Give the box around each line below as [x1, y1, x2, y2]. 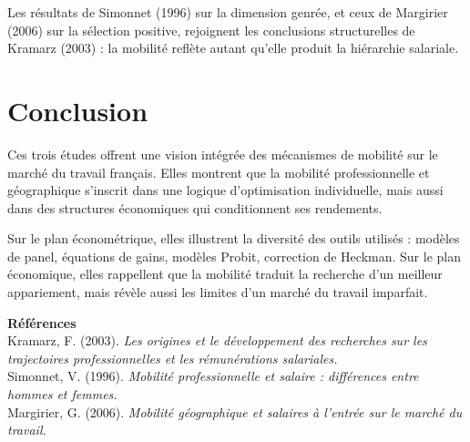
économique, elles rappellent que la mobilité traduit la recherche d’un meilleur [7, 264, 443, 283]
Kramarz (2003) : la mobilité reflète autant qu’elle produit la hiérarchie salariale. [7, 38, 459, 57]
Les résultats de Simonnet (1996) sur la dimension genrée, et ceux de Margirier [7, 3, 448, 21]
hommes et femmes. [7, 385, 117, 404]
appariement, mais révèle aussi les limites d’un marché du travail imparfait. [7, 283, 428, 302]
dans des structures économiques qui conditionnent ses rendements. [7, 198, 383, 217]
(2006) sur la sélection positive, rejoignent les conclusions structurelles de [7, 20, 415, 39]
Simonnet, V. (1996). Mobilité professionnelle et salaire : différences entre [7, 366, 419, 385]
